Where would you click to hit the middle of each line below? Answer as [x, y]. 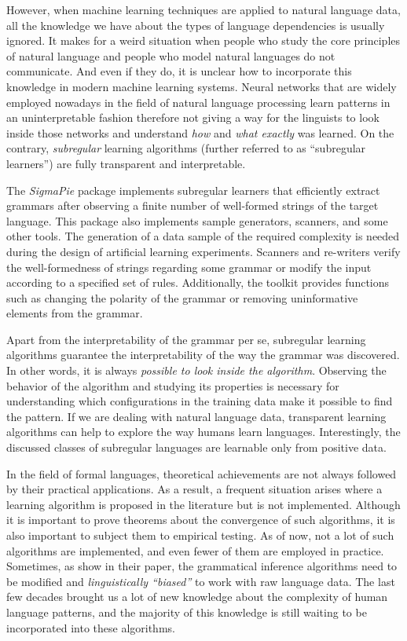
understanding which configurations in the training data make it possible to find [200, 401]
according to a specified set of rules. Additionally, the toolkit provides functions [198, 282]
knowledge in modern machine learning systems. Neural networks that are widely [202, 86]
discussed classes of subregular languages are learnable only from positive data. [196, 447]
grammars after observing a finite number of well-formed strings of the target [192, 205]
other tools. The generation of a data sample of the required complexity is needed [203, 236]
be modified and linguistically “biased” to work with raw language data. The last [201, 581]
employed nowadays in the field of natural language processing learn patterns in [198, 102]
